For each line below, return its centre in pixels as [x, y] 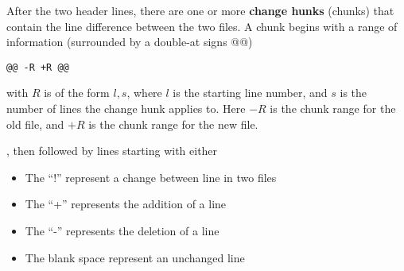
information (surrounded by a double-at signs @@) [130, 42]
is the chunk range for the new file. [173, 124]
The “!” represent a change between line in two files [151, 177]
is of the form [77, 93]
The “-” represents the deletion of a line [122, 230]
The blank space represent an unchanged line [135, 257]
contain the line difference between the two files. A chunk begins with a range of [202, 26]
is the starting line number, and [250, 93]
